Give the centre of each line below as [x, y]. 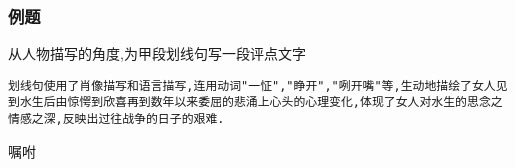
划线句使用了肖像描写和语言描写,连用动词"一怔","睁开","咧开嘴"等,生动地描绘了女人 [252, 85]
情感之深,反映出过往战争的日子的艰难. [116, 119]
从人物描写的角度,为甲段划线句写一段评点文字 [157, 53]
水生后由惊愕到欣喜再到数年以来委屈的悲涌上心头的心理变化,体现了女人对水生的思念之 [261, 102]
